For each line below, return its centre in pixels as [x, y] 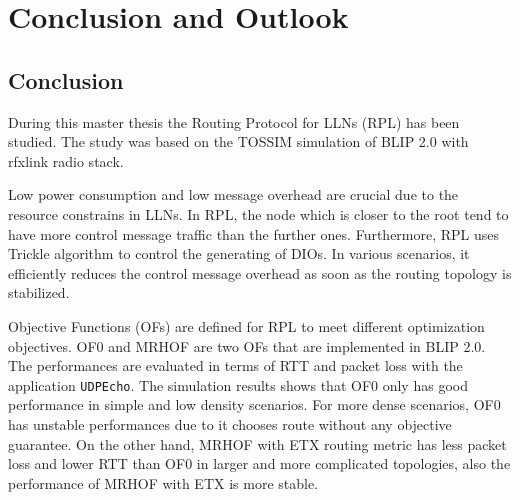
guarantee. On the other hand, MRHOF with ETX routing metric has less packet [257, 443]
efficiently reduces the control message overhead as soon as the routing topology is [260, 272]
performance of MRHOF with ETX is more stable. [163, 482]
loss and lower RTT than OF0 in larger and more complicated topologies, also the [259, 463]
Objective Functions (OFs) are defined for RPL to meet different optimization [246, 325]
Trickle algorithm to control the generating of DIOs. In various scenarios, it [239, 253]
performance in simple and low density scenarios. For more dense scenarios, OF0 [254, 404]
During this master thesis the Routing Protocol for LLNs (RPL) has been [234, 121]
